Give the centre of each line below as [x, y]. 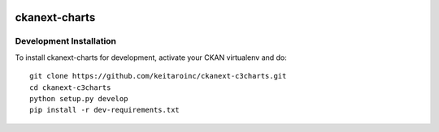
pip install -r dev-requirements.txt [105, 110]
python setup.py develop [79, 98]
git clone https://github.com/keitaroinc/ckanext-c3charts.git [158, 76]
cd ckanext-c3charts [70, 87]
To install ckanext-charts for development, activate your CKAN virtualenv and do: [151, 57]
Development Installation [66, 41]
